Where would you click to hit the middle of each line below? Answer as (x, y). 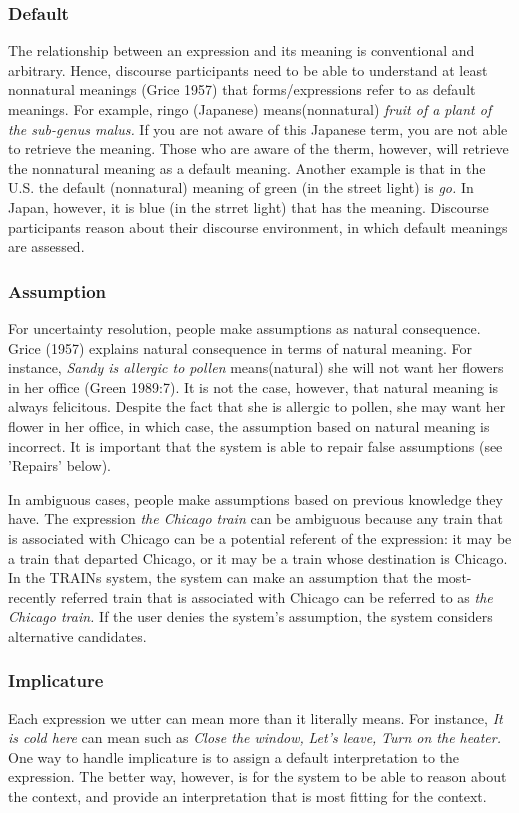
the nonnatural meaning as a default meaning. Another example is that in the (247, 167)
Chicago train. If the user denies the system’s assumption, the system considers (250, 616)
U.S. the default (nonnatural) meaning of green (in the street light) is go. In (241, 187)
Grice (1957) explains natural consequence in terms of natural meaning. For (240, 347)
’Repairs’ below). (59, 465)
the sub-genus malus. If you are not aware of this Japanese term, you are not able (258, 128)
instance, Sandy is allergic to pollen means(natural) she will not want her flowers (256, 367)
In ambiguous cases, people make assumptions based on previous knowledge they (255, 498)
